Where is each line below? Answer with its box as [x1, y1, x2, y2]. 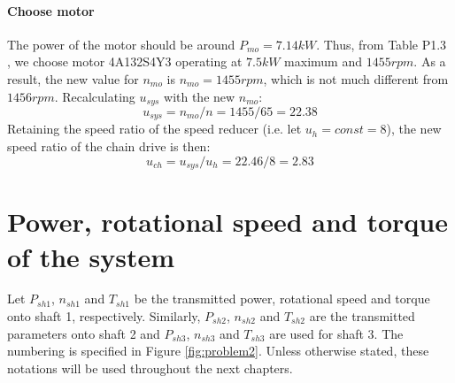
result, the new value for [7, 69, 139, 88]
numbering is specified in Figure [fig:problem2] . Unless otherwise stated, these [7, 341, 429, 360]
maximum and [284, 52, 363, 71]
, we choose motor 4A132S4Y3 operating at [7, 52, 243, 71]
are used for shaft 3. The [269, 324, 404, 342]
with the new [164, 87, 235, 105]
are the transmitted [309, 307, 415, 326]
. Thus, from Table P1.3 [316, 34, 447, 53]
